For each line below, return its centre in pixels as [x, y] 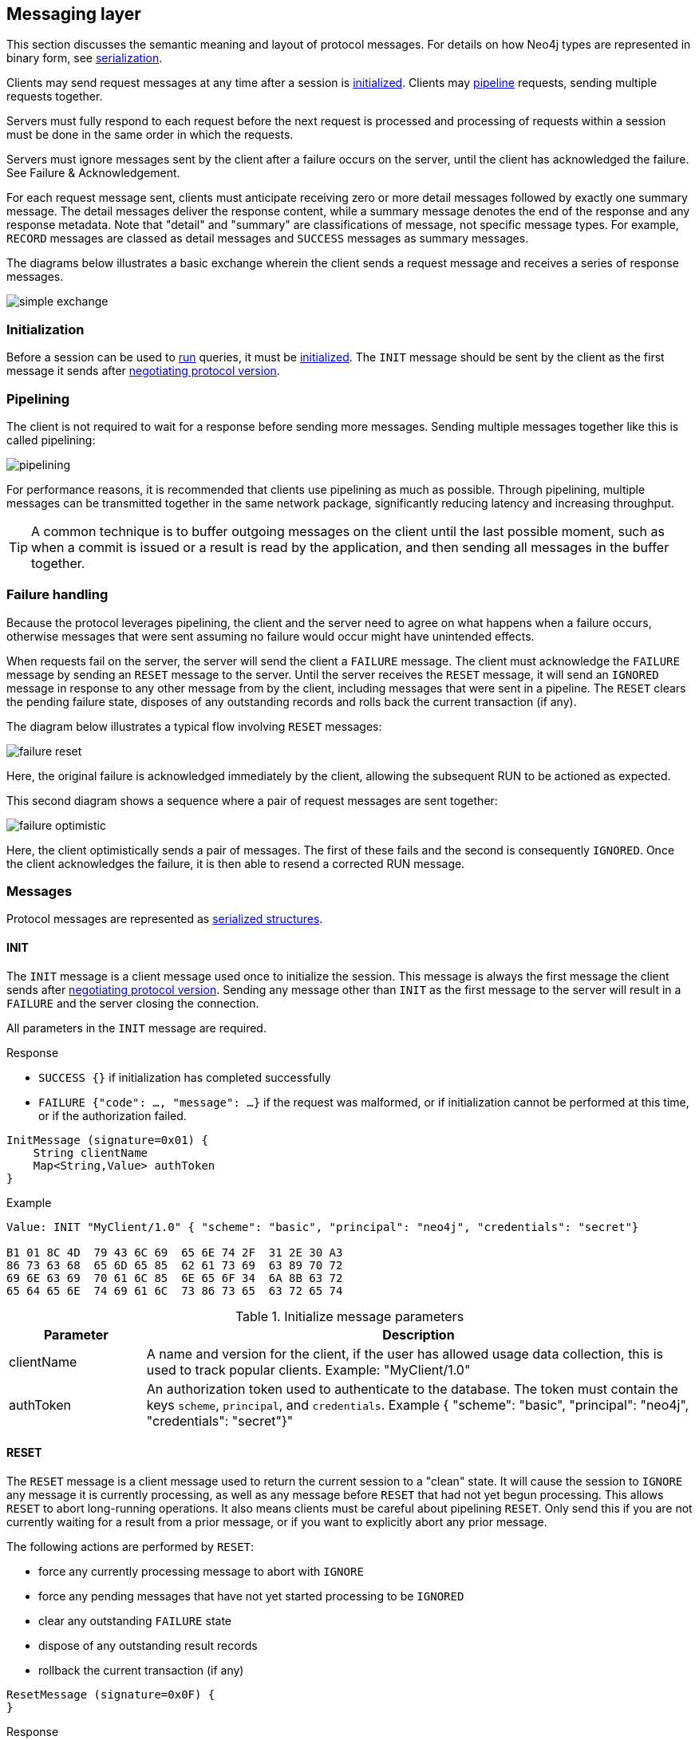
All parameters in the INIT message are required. [136, 1028]
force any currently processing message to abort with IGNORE [201, 1571]
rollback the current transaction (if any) [141, 1670]
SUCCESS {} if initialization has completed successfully [185, 1077]
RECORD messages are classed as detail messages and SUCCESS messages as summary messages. [268, 239]
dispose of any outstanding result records [148, 1645]
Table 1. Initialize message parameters [349, 1316]
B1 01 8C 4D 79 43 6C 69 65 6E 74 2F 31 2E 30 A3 [175, 1252]
